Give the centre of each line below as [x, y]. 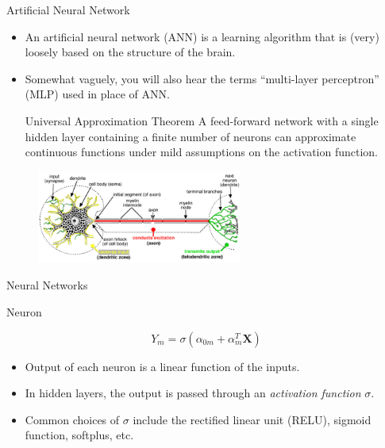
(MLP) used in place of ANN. [97, 94]
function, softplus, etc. [79, 435]
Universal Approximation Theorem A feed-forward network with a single [202, 120]
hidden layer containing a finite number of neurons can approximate [191, 136]
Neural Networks [47, 285]
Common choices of [72, 419]
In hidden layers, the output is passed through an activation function [193, 393]
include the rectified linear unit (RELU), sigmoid [252, 419]
